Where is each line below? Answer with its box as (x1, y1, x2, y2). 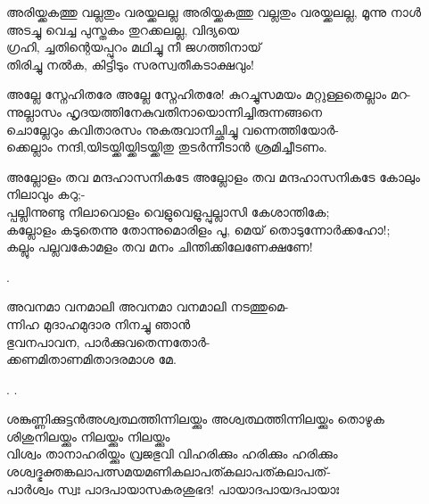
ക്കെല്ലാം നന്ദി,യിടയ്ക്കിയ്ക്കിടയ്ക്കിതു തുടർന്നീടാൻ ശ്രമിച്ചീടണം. (6, 137, 327, 156)
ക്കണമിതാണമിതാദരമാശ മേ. (6, 350, 177, 368)
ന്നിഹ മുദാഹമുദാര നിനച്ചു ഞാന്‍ (6, 314, 191, 333)
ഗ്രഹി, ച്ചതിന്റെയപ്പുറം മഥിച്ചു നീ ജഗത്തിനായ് (6, 37, 261, 56)
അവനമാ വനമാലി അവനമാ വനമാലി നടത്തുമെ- (6, 297, 289, 316)
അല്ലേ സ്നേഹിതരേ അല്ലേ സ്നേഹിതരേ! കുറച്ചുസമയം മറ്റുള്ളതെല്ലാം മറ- (6, 85, 411, 103)
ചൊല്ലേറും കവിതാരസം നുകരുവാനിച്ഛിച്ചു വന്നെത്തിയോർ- (6, 120, 339, 138)
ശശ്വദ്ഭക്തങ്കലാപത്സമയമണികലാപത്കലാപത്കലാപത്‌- (6, 462, 332, 481)
